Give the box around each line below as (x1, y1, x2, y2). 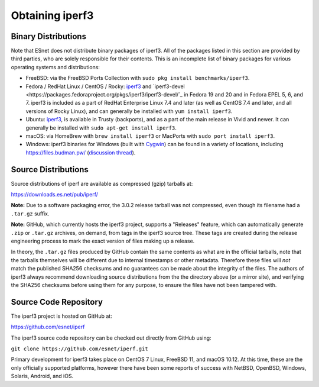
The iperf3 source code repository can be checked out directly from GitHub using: (11, 334, 212, 341)
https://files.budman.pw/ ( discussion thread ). (25, 149, 136, 156)
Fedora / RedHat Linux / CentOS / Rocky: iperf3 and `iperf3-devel (25, 83, 185, 90)
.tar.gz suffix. (11, 210, 50, 217)
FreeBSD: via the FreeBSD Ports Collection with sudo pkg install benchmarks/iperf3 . (25, 75, 250, 82)
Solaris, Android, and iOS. (11, 373, 74, 380)
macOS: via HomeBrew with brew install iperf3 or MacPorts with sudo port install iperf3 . (25, 132, 275, 139)
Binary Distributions (11, 31, 87, 41)
